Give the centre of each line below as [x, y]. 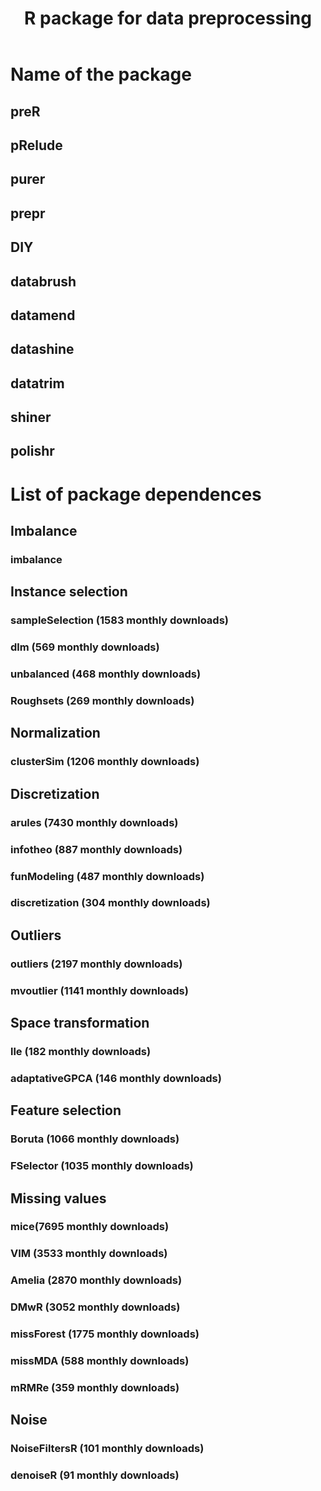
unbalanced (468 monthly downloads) [106, 674]
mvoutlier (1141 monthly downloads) [99, 990]
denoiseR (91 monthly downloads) [95, 1475]
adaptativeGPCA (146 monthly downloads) [116, 1078]
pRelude [36, 145]
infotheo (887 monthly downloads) [96, 849]
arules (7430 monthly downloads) [94, 822]
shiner [31, 417]
